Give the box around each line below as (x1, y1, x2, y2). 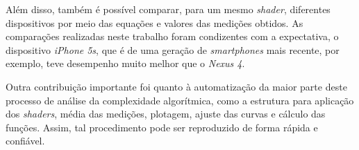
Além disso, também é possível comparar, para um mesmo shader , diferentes (6, 2, 331, 16)
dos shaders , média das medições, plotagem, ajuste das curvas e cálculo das (6, 106, 326, 121)
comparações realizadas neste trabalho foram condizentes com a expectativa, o (6, 29, 339, 44)
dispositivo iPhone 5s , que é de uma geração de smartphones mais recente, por (6, 42, 340, 57)
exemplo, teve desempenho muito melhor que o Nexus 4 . (6, 56, 245, 71)
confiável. (6, 133, 45, 148)
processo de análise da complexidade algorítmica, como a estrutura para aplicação (6, 93, 354, 107)
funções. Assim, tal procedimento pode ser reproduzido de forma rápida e (6, 120, 318, 134)
